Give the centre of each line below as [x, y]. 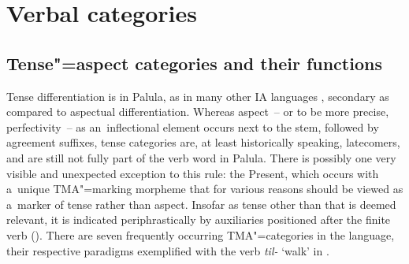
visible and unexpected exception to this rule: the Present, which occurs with [193, 173]
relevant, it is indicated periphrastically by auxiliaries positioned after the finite [199, 219]
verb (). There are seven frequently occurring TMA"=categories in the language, [201, 234]
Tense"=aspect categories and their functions [194, 63]
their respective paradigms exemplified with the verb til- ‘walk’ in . [168, 250]
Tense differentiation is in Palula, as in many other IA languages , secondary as [198, 96]
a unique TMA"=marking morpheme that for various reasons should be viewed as [205, 189]
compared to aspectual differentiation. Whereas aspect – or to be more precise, [198, 112]
